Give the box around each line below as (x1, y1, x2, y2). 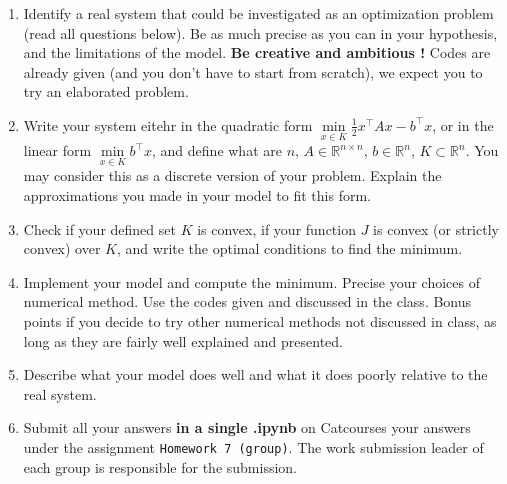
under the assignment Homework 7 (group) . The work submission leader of (23, 436, 484, 457)
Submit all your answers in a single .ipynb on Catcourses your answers (23, 417, 471, 438)
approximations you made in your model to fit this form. (23, 185, 371, 205)
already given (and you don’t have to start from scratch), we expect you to (23, 61, 483, 82)
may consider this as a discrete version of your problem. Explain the (23, 165, 442, 186)
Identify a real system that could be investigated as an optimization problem (23, 3, 494, 23)
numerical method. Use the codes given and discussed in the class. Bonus (23, 291, 472, 312)
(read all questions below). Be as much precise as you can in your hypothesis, (23, 22, 498, 43)
